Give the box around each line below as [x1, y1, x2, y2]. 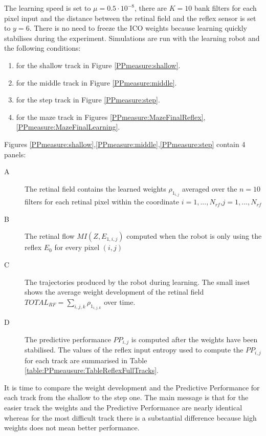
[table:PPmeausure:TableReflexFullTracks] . [25, 365, 159, 376]
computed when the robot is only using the [126, 231, 262, 241]
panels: [4, 149, 26, 159]
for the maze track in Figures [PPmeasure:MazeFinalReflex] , [16, 111, 206, 122]
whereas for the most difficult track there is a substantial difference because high [4, 412, 257, 423]
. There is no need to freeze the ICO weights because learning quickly [29, 23, 247, 33]
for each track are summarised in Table [25, 355, 147, 365]
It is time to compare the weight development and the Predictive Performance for [4, 382, 260, 392]
